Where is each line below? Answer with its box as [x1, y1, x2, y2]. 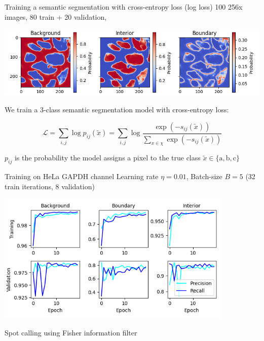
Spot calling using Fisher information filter [5, 327, 137, 338]
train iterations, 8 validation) [5, 181, 95, 191]
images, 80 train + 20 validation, [5, 11, 107, 22]
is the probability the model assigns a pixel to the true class [14, 152, 201, 163]
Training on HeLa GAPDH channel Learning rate [5, 171, 159, 182]
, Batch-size [186, 171, 222, 182]
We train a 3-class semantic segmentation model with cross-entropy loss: [5, 104, 229, 115]
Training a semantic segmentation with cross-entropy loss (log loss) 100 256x [5, 2, 243, 12]
